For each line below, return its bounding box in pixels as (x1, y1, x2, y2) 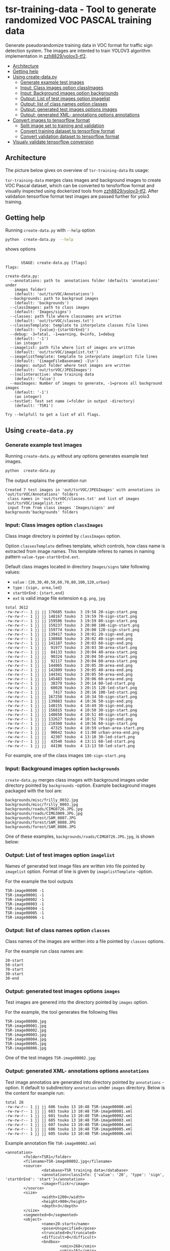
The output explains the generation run (5, 478, 87, 483)
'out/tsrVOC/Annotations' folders (5, 492, 79, 497)
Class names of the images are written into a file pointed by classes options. (5, 938, 165, 944)
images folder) (14, 287, 47, 292)
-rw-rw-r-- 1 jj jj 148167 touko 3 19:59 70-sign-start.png (5, 614, 138, 619)
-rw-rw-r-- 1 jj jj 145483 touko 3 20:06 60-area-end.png (5, 677, 133, 682)
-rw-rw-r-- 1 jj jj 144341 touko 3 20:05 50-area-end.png (5, 672, 133, 677)
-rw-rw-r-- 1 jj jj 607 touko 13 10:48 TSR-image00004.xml (5, 1122, 133, 1127)
